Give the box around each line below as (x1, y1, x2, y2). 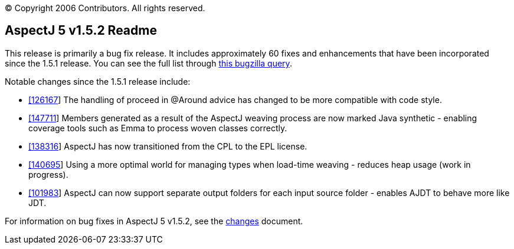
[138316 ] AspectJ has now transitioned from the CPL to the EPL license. (28, 141, 307, 151)
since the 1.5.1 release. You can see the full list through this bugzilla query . (5, 58, 292, 68)
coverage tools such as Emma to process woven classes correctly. (28, 122, 287, 133)
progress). (28, 169, 68, 180)
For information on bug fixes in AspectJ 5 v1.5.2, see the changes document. (5, 215, 303, 226)
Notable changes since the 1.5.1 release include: (5, 76, 191, 87)
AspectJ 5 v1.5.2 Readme (5, 23, 157, 38)
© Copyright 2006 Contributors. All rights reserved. (5, 3, 205, 13)
